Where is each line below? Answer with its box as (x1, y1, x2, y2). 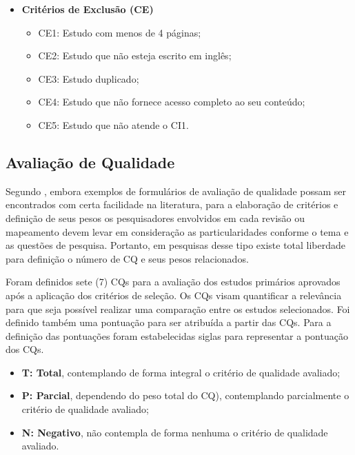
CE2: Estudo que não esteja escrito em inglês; (38, 48, 232, 63)
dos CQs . (6, 342, 44, 356)
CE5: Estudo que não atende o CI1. (38, 117, 189, 132)
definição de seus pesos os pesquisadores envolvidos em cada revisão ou (6, 210, 305, 225)
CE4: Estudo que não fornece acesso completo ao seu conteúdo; (38, 94, 305, 109)
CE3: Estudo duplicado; (38, 71, 139, 85)
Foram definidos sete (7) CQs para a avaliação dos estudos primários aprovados (6, 274, 341, 289)
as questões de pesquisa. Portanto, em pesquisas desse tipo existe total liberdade (6, 238, 346, 252)
